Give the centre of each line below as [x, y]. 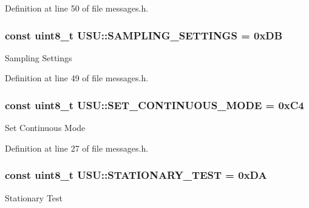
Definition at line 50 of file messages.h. [77, 8]
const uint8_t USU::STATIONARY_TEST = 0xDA [136, 175]
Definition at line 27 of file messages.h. [77, 148]
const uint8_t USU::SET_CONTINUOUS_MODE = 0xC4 [154, 105]
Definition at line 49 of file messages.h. [77, 78]
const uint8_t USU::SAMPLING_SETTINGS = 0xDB [144, 35]
